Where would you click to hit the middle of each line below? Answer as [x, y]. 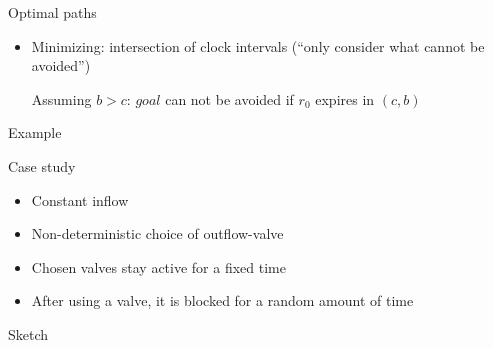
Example [35, 132]
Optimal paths [52, 12]
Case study [42, 165]
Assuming [61, 98]
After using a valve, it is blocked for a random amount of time [222, 300]
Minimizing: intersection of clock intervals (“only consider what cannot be [258, 45]
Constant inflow [80, 199]
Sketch [28, 333]
